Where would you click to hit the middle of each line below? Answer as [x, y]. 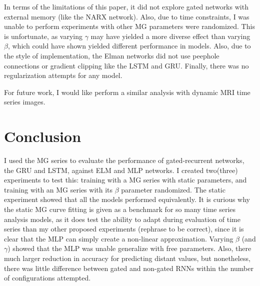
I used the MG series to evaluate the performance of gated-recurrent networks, [124, 160]
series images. [25, 102]
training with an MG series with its [58, 189]
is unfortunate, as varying [43, 36]
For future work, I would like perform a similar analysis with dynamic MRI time [127, 92]
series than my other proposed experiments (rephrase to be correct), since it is [124, 229]
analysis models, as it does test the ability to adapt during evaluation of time [122, 219]
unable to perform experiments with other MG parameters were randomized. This [129, 26]
